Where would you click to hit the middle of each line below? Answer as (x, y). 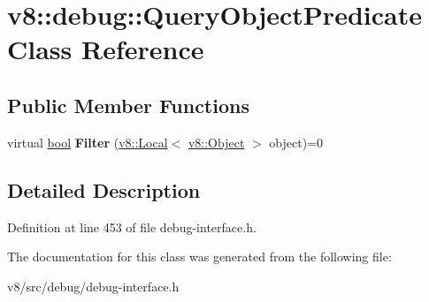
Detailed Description (104, 189)
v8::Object (216, 142)
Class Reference (106, 49)
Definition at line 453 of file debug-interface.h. (132, 226)
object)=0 (296, 142)
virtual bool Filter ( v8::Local (88, 142)
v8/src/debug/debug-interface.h (93, 286)
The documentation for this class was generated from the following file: (199, 257)
